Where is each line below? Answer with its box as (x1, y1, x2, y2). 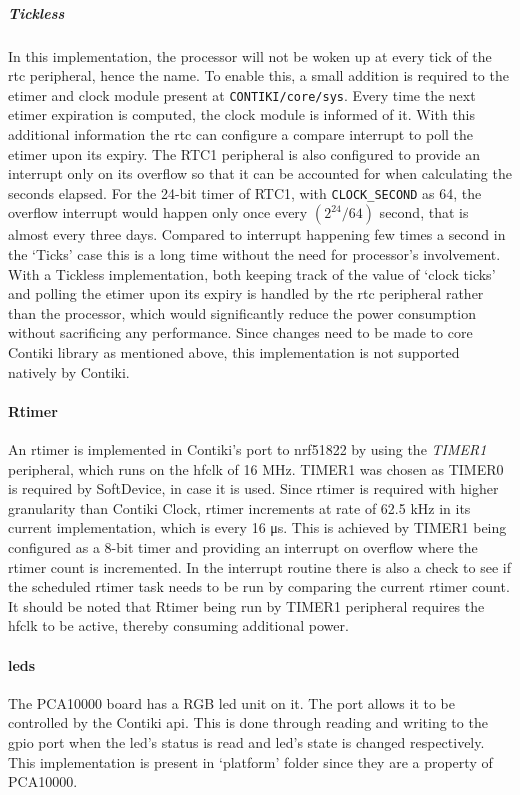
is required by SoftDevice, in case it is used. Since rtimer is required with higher (8, 478, 499, 499)
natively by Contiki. (8, 361, 130, 382)
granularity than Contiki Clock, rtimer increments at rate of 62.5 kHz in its (8, 497, 471, 518)
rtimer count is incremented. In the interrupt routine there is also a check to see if (8, 556, 511, 577)
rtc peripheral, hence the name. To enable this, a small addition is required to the (8, 65, 509, 86)
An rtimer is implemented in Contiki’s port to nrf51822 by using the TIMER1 (8, 438, 487, 459)
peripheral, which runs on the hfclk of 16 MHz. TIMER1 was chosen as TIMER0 (8, 458, 504, 479)
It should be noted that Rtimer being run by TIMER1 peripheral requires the (8, 595, 485, 616)
